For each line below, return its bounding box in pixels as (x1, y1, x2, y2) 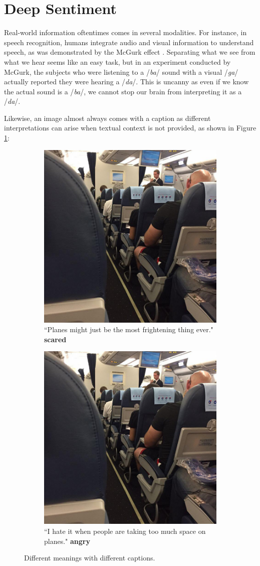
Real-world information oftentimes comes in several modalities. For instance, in (4, 27, 247, 38)
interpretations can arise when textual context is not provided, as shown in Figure (4, 122, 256, 133)
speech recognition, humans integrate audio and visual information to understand (4, 37, 254, 47)
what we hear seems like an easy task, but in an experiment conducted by (4, 56, 231, 67)
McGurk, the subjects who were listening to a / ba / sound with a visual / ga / (4, 66, 238, 77)
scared (44, 334, 67, 344)
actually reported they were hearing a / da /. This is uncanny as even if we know (4, 76, 249, 87)
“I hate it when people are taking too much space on (44, 526, 206, 536)
